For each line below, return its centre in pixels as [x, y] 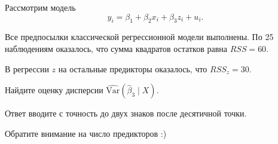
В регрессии [27, 68]
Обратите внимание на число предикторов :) [86, 133]
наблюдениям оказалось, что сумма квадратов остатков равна [116, 48]
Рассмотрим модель [40, 7]
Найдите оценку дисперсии [54, 90]
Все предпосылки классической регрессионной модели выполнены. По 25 [139, 37]
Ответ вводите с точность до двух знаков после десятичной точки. [126, 113]
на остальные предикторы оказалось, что [133, 68]
